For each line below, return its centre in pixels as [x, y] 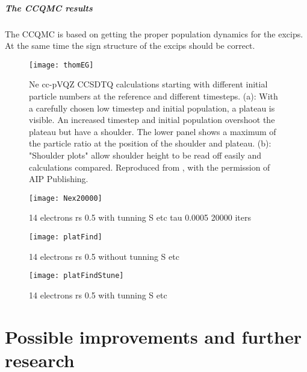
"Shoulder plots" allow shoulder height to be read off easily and [145, 155]
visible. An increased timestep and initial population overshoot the [152, 120]
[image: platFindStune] [76, 276]
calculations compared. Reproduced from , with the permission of [150, 167]
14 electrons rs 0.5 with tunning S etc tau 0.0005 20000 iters [140, 217]
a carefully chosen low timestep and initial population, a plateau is [152, 108]
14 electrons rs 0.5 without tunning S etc [104, 256]
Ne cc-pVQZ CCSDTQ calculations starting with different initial [148, 84]
